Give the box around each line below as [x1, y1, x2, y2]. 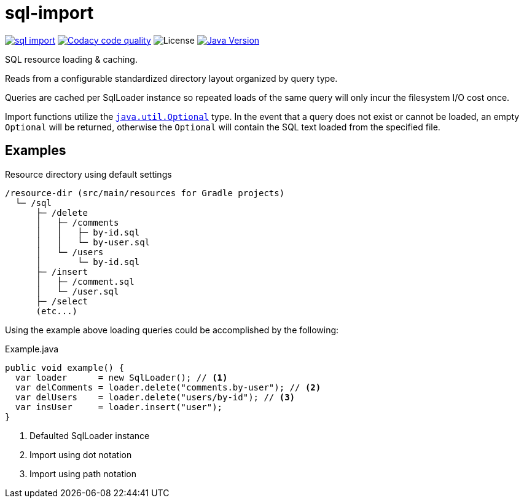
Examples [5, 143, 66, 159]
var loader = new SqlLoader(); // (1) [15, 372, 228, 382]
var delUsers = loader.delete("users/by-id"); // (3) [15, 392, 295, 402]
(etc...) [36, 306, 78, 316]
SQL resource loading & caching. [5, 53, 138, 65]
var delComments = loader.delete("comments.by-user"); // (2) [15, 382, 321, 392]
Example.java [5, 343, 59, 354]
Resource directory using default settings [5, 168, 172, 180]
